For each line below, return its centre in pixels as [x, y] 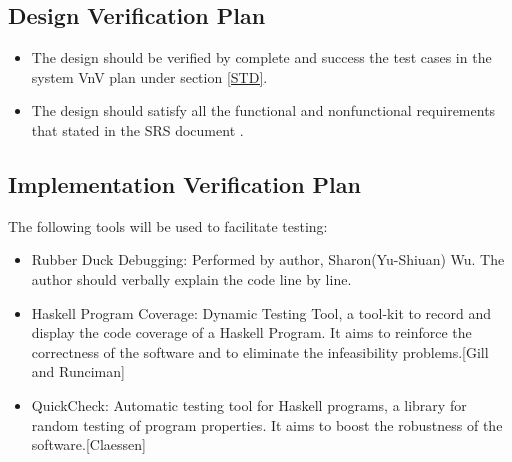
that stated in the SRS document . [137, 129]
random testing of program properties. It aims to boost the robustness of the [267, 424]
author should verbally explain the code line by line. [191, 278]
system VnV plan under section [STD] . [149, 76]
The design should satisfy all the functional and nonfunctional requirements [263, 110]
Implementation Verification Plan [184, 183]
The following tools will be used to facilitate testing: [168, 225]
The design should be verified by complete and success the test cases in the [261, 57]
